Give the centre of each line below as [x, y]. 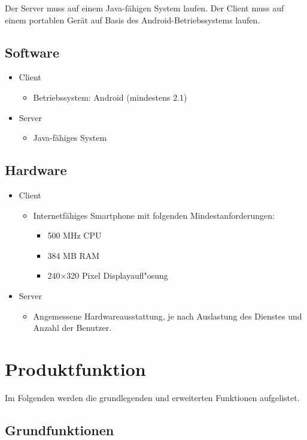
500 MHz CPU [75, 235]
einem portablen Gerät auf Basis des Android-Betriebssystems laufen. [133, 19]
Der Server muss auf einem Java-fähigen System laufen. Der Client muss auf [145, 8]
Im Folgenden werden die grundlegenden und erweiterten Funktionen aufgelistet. [152, 397]
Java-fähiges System [70, 138]
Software [32, 52]
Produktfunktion [75, 368]
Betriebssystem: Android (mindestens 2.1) [110, 97]
